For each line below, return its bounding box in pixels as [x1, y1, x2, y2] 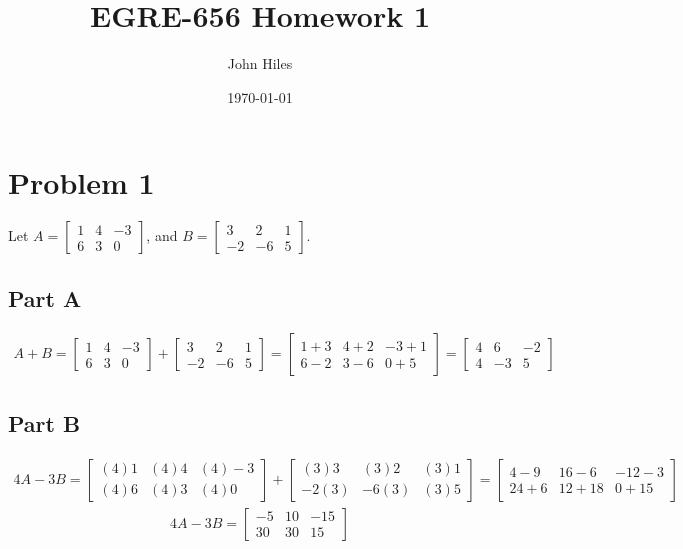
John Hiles [227, 53, 293, 74]
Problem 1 [8, 162, 155, 203]
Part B [8, 407, 81, 438]
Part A [8, 282, 82, 313]
